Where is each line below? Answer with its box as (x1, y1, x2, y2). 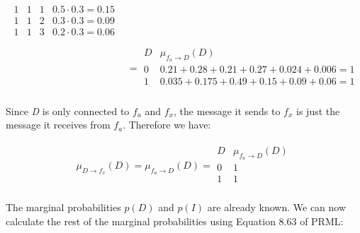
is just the (296, 103, 340, 118)
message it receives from (6, 117, 111, 132)
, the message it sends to (174, 103, 281, 118)
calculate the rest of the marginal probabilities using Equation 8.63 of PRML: (6, 213, 344, 228)
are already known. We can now (207, 200, 347, 215)
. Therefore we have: (123, 117, 211, 132)
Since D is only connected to (6, 103, 130, 118)
